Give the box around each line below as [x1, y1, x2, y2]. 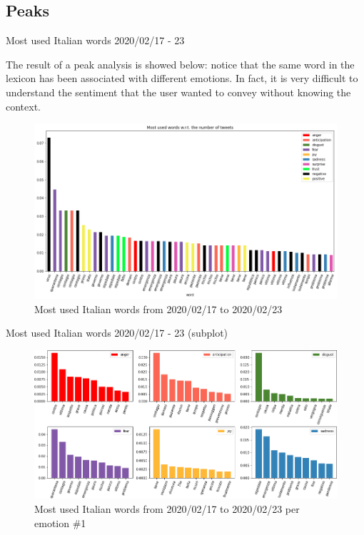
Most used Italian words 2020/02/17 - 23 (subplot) [6, 325, 228, 340]
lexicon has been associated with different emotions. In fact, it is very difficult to [6, 71, 358, 86]
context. [6, 98, 41, 113]
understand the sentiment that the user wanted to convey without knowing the [6, 84, 351, 99]
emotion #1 [34, 515, 86, 530]
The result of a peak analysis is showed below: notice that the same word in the [6, 56, 355, 71]
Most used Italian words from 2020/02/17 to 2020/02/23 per [34, 501, 300, 516]
